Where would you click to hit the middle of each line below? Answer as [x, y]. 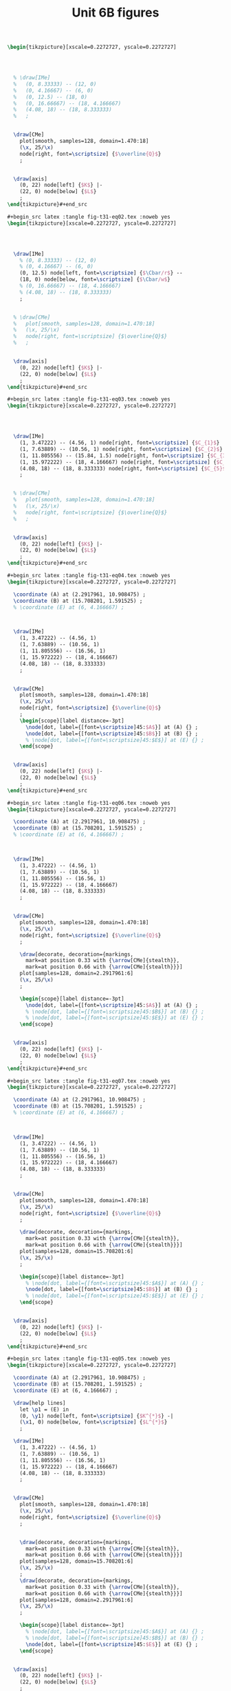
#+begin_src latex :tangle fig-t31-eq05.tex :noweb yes [89, 1359]
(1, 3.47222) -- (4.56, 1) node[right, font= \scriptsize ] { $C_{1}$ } [120, 443]
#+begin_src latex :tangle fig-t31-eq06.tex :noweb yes [89, 803]
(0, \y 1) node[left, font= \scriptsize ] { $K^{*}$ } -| [97, 1416]
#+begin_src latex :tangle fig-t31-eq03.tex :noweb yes [89, 399]
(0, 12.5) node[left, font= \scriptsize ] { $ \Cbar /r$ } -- [101, 273]
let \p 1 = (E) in [44, 1409]
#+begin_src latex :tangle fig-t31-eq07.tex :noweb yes [89, 1081]
